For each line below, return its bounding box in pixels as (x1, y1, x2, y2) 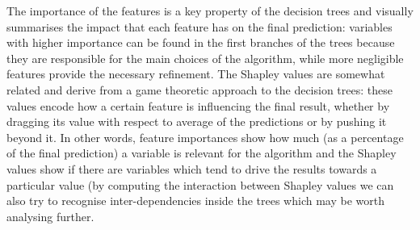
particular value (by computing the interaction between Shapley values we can (6, 176, 394, 193)
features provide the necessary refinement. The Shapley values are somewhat (6, 65, 385, 82)
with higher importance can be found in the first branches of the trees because (6, 34, 395, 51)
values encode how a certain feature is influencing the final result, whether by (6, 97, 390, 114)
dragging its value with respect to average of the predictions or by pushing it (6, 113, 387, 130)
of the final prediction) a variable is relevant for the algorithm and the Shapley (6, 144, 397, 161)
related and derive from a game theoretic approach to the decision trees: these (6, 81, 393, 98)
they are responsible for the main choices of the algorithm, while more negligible (6, 49, 404, 66)
